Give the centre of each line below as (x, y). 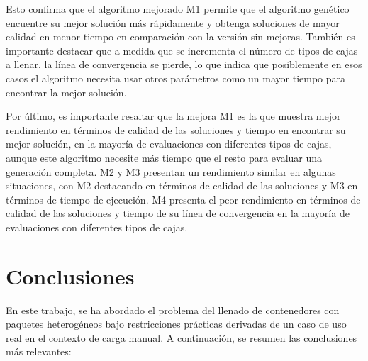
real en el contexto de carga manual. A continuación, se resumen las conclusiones (182, 337)
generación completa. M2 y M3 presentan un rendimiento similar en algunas (171, 171)
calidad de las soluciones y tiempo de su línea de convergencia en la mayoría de (178, 213)
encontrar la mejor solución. (66, 92)
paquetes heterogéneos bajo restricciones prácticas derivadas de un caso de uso (176, 324)
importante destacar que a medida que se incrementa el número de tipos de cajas (182, 50)
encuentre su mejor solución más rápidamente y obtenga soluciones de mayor (173, 22)
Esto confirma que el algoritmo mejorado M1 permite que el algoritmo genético (178, 9)
